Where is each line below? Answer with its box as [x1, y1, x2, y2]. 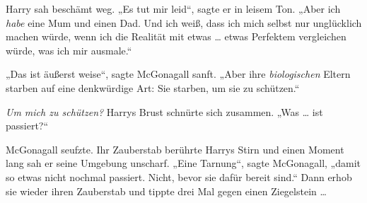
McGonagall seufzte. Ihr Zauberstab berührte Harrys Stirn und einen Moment [6, 141, 344, 156]
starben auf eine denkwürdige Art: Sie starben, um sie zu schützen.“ [6, 80, 300, 95]
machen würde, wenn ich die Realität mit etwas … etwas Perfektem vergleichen [6, 29, 346, 44]
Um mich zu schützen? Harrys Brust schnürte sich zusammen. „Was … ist [6, 104, 323, 119]
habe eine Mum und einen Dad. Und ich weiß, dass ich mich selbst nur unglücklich [6, 15, 362, 30]
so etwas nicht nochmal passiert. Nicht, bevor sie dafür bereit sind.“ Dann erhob [6, 169, 352, 184]
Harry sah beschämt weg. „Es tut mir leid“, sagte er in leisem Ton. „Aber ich [6, 1, 341, 16]
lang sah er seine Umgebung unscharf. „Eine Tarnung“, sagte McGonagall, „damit [6, 156, 361, 170]
